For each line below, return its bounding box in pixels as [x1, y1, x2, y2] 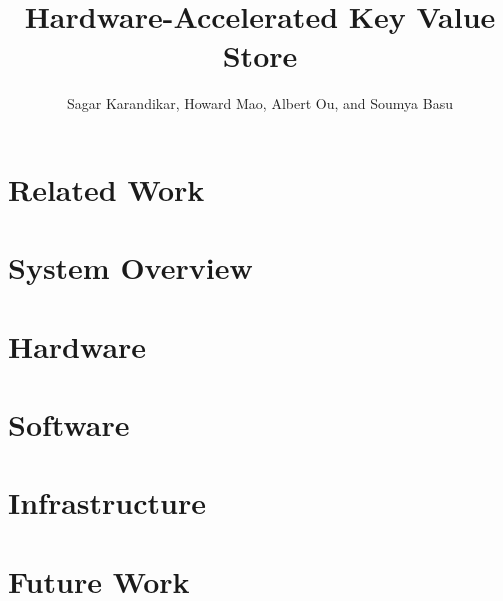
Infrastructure [8, 482, 206, 523]
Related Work [8, 168, 205, 209]
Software [8, 404, 130, 445]
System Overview [8, 247, 253, 288]
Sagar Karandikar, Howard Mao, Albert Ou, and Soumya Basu [67, 93, 453, 114]
